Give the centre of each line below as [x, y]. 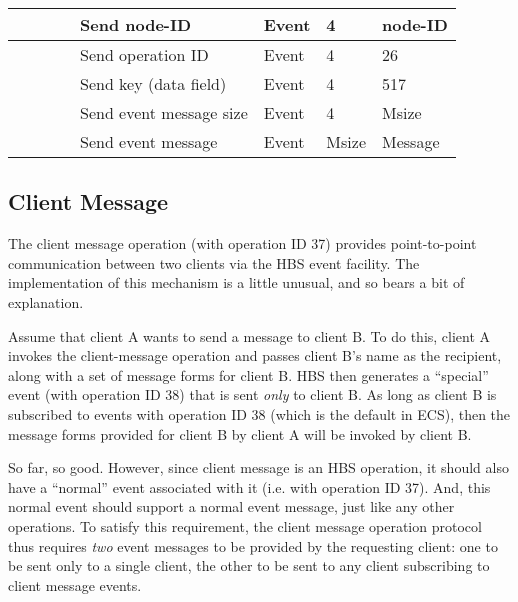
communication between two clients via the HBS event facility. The [214, 262]
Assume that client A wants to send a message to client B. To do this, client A [249, 335]
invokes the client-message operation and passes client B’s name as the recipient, [255, 355]
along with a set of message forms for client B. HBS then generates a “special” [248, 374]
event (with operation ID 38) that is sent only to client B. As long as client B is [252, 394]
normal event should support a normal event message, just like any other [231, 506]
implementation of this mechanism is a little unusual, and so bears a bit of [236, 282]
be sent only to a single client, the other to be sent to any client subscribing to [249, 565]
